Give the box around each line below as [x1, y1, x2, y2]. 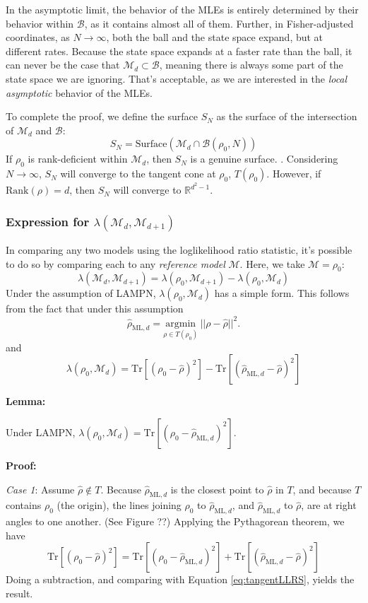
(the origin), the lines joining [57, 498, 182, 513]
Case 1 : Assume [6, 481, 75, 496]
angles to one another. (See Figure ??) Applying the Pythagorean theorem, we [6, 514, 345, 529]
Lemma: [6, 394, 46, 409]
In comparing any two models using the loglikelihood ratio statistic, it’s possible [6, 242, 352, 257]
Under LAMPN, [6, 424, 76, 439]
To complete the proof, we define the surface [6, 109, 198, 124]
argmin [165, 318, 196, 329]
